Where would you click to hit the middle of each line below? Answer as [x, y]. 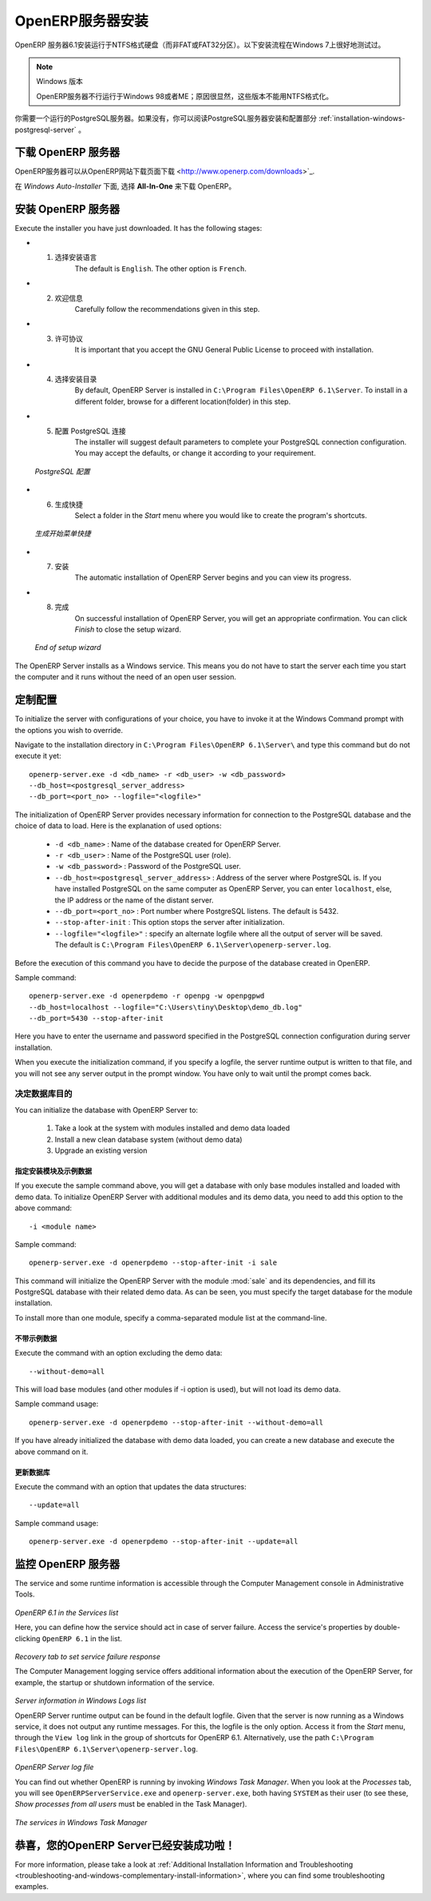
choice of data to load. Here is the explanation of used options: [118, 826]
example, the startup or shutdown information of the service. [115, 1682]
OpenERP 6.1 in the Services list [67, 1612]
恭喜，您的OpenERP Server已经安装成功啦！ [125, 1845]
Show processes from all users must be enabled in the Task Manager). [131, 1804]
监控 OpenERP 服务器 [67, 1564]
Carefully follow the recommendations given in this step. [167, 309]
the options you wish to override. [69, 730]
